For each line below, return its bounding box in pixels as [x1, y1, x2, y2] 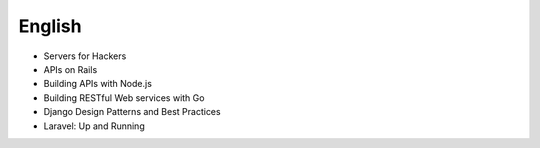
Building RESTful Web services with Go [43, 91, 205, 104]
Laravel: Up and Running [43, 120, 145, 132]
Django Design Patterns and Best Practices [43, 106, 221, 118]
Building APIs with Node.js [43, 78, 152, 90]
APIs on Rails [43, 63, 98, 75]
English [18, 15, 82, 37]
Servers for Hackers [43, 50, 127, 62]
